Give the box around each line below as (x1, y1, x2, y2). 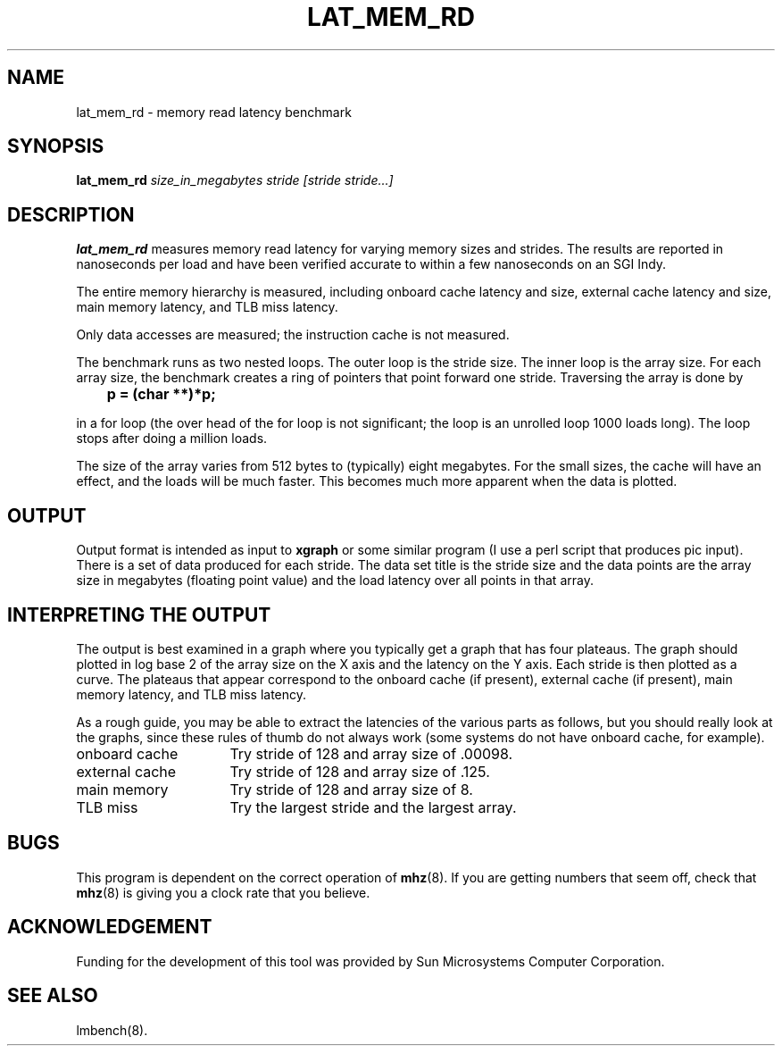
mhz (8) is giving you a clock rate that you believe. (76, 884, 370, 900)
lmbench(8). (76, 1022, 148, 1038)
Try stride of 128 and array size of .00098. (229, 744, 513, 763)
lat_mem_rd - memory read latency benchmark (76, 104, 352, 120)
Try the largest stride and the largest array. (229, 798, 517, 816)
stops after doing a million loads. (76, 430, 268, 447)
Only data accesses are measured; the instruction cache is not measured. (76, 327, 510, 343)
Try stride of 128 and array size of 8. (229, 780, 473, 798)
